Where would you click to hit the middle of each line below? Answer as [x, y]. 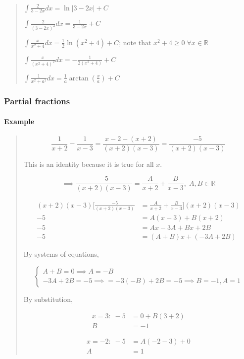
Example [19, 121]
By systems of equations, [61, 254]
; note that [135, 43]
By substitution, [48, 299]
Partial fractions [37, 101]
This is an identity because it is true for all [89, 164]
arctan [79, 78]
